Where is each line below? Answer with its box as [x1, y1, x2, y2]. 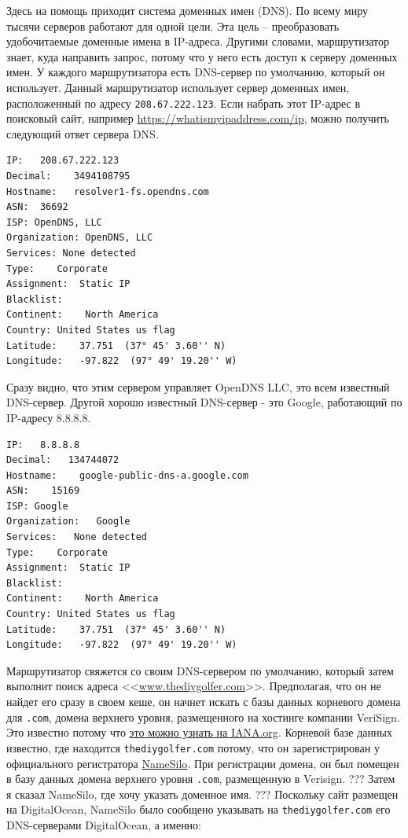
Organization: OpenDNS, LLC [6, 232, 153, 244]
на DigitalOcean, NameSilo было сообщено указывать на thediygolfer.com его [6, 801, 391, 818]
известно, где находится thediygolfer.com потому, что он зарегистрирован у [6, 739, 380, 755]
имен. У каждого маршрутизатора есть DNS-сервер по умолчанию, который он [6, 64, 385, 80]
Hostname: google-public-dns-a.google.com [6, 469, 248, 481]
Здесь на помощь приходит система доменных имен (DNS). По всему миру [6, 2, 368, 18]
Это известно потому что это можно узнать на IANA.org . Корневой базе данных [6, 724, 392, 741]
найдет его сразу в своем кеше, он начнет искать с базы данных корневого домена [6, 693, 401, 709]
